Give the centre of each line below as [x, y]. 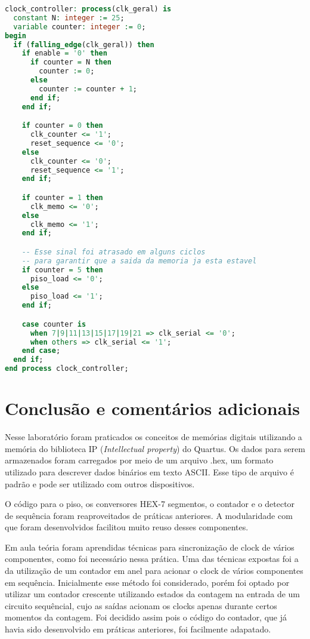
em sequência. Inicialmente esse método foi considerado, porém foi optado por [147, 582]
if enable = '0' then [64, 53]
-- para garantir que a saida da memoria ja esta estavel [139, 261]
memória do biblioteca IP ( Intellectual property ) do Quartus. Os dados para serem [155, 448]
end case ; [41, 351]
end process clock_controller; [67, 369]
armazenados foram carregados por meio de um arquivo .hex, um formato [139, 460]
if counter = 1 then [62, 197]
